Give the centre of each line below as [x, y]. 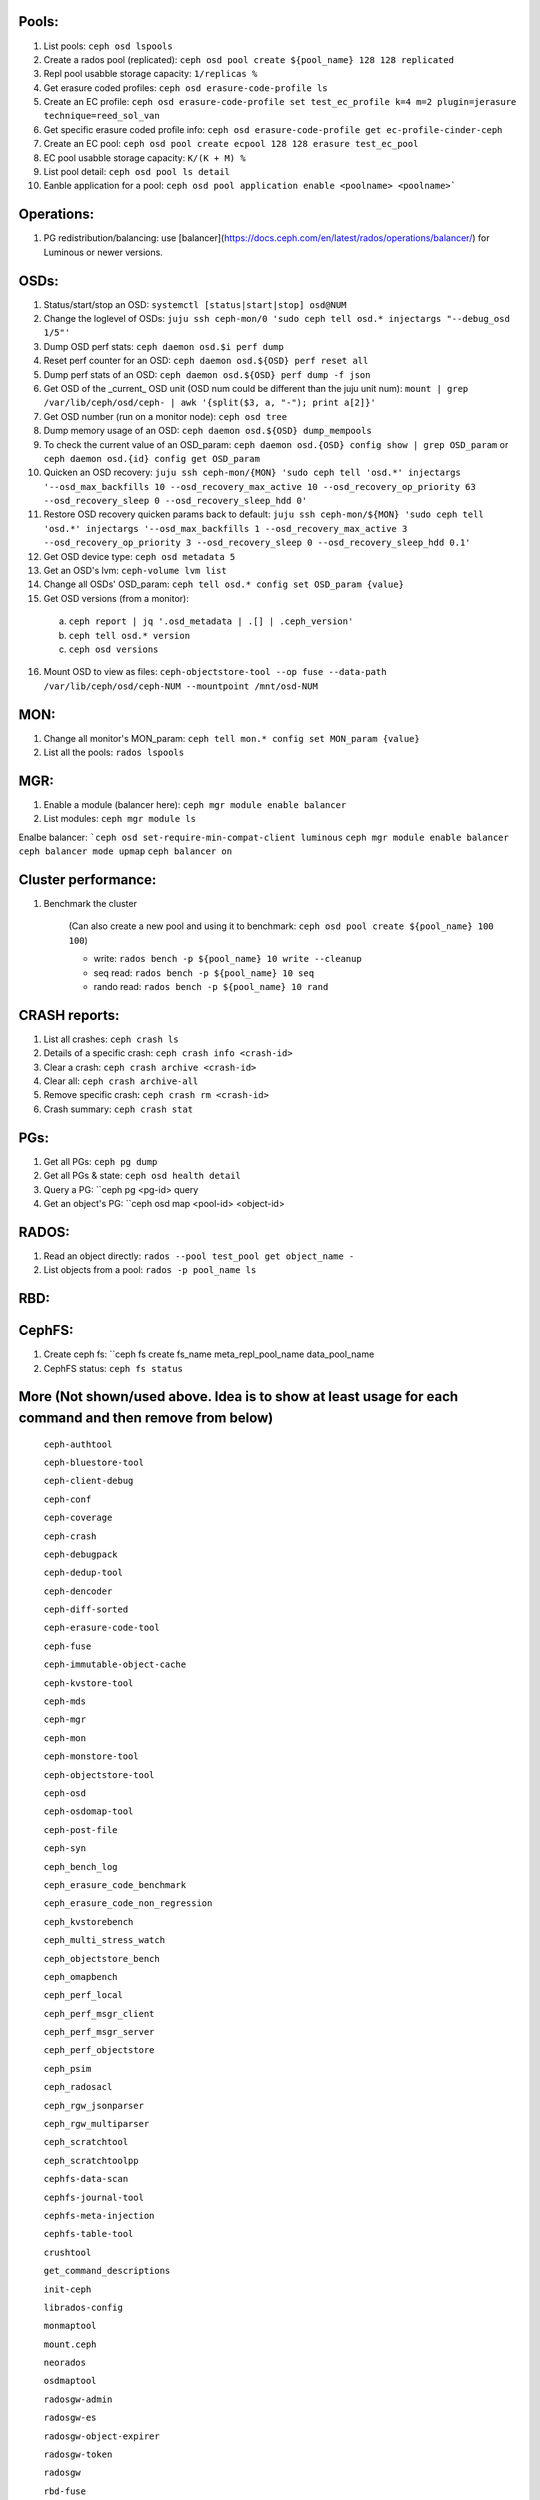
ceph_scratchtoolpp [91, 2160]
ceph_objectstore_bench [101, 1958]
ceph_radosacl [78, 2087]
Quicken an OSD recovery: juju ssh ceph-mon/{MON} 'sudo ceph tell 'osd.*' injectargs [252, 472]
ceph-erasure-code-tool [101, 1628]
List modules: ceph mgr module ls [120, 819]
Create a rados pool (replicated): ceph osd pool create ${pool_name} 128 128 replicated [249, 59]
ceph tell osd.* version [129, 635]
